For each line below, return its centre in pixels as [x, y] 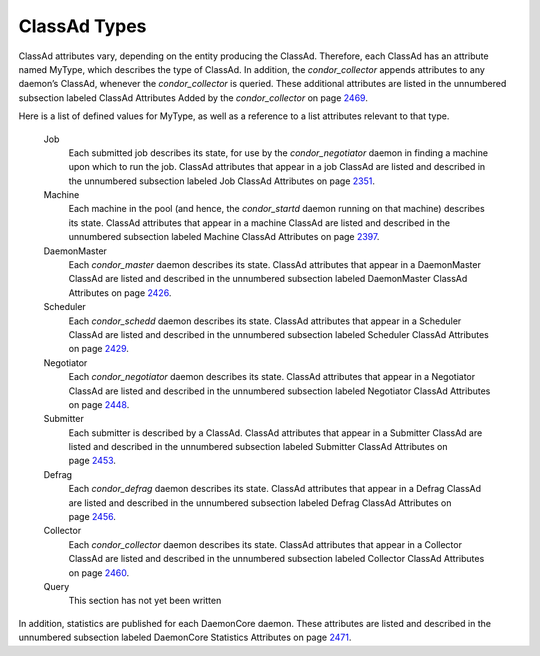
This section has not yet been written [145, 601]
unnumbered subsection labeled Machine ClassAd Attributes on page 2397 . [224, 237]
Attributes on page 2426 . [120, 292]
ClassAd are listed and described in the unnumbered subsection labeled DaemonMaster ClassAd [268, 279]
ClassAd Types [82, 26]
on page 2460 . [99, 572]
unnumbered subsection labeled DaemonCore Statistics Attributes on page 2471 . [185, 637]
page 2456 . [92, 517]
